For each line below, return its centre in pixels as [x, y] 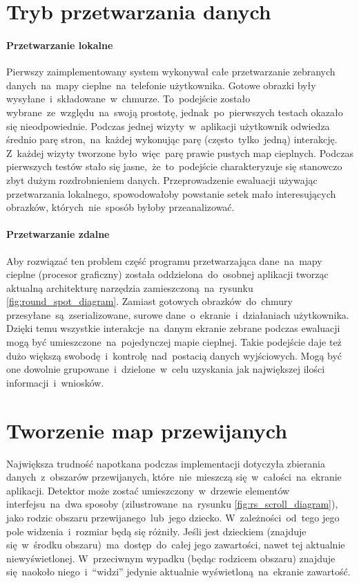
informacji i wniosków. [55, 382]
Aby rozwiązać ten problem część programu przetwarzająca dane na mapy [164, 260]
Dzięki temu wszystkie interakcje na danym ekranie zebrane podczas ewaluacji [173, 328]
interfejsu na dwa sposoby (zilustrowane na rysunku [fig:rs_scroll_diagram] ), [172, 504]
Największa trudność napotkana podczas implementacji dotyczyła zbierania [166, 463]
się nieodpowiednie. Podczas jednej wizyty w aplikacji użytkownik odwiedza [168, 126]
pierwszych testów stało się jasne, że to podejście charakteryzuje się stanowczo [174, 166]
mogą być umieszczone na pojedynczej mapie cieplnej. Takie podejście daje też [174, 342]
